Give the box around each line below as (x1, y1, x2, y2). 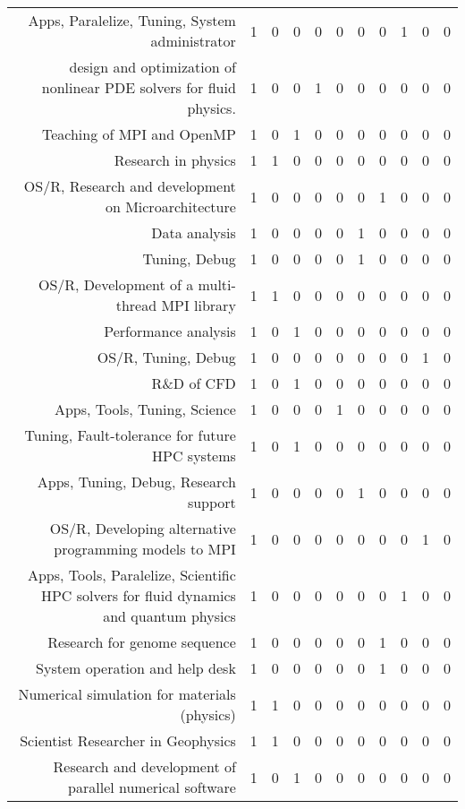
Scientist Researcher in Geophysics (20, 730, 236, 751)
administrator (150, 30, 236, 51)
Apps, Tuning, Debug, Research (37, 471, 236, 492)
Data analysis (151, 222, 236, 243)
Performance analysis (104, 321, 236, 341)
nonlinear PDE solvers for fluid (41, 77, 236, 98)
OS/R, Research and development (23, 176, 236, 196)
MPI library (161, 295, 236, 315)
